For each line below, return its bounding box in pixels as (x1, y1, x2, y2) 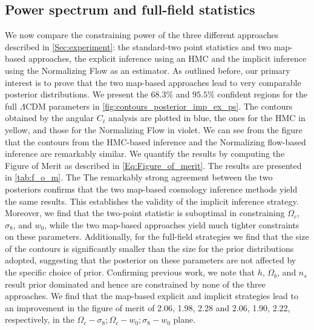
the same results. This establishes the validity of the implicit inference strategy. (5, 194, 299, 207)
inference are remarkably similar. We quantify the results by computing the (5, 147, 285, 160)
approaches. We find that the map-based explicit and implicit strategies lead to (5, 289, 298, 302)
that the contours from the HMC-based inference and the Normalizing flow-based (5, 135, 306, 148)
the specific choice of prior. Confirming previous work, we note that (5, 266, 255, 279)
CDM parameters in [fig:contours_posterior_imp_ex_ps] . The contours (25, 99, 293, 112)
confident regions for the (217, 88, 308, 101)
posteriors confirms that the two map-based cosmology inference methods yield (5, 182, 298, 195)
